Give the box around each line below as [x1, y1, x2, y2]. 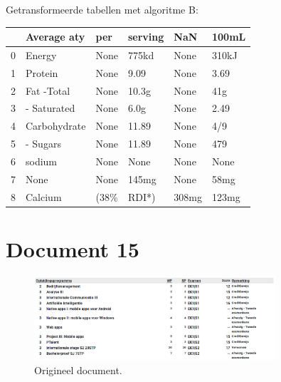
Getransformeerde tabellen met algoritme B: [6, 2, 198, 16]
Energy [26, 47, 57, 62]
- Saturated [26, 100, 75, 115]
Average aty [26, 29, 85, 44]
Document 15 [6, 234, 139, 263]
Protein [26, 65, 58, 80]
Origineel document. [34, 362, 122, 377]
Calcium [26, 189, 62, 204]
